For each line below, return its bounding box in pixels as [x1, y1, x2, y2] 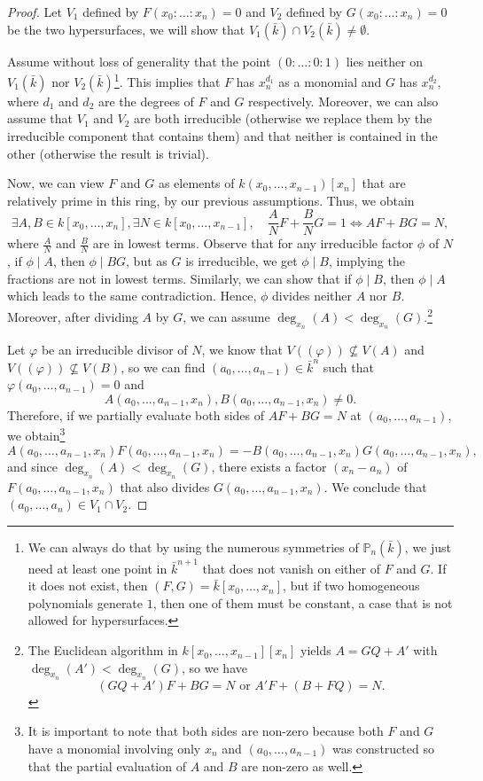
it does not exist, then [27, 576, 148, 595]
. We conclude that [323, 477, 427, 496]
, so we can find [121, 357, 206, 376]
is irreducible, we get [185, 252, 298, 270]
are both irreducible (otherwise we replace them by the [133, 109, 432, 128]
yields [300, 641, 331, 660]
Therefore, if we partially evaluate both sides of [7, 405, 264, 424]
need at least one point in [27, 558, 167, 577]
